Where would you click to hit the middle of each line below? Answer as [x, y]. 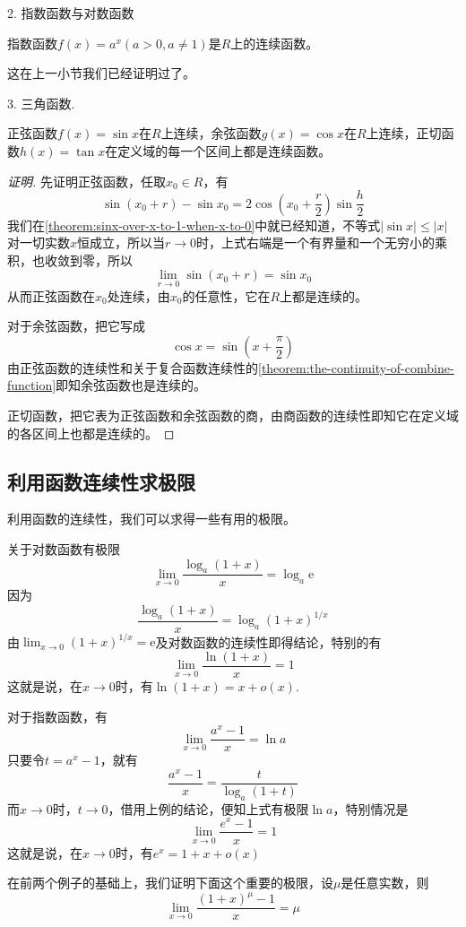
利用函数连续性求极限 [101, 481]
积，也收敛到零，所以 [70, 260]
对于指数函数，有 [57, 716]
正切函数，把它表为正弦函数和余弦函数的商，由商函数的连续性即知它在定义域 [233, 415]
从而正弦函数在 [51, 295]
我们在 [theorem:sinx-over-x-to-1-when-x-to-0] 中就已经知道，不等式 [194, 225]
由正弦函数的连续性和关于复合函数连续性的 [133, 367]
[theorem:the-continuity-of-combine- [356, 367]
